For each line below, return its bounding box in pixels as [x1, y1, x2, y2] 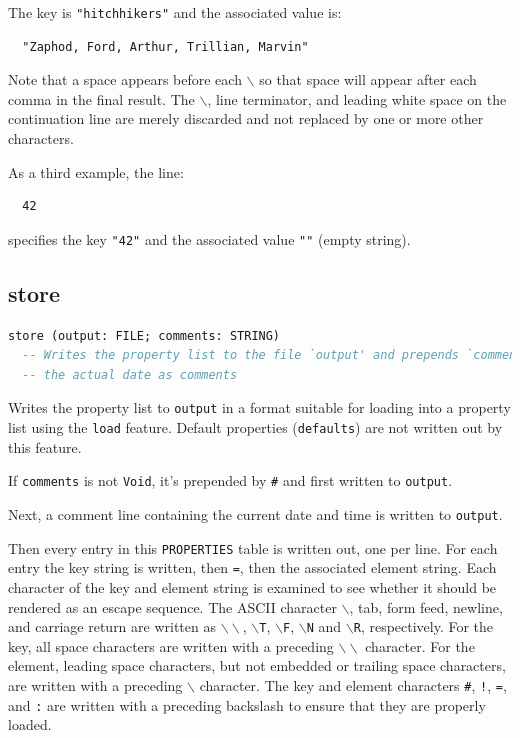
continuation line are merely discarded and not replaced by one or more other [8, 108, 484, 129]
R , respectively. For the [353, 616, 494, 637]
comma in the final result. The [8, 88, 195, 109]
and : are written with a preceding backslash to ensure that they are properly [8, 694, 486, 715]
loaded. [8, 714, 52, 735]
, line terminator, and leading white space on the [207, 88, 507, 109]
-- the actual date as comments [22, 367, 238, 382]
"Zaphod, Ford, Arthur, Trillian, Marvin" [22, 39, 309, 54]
